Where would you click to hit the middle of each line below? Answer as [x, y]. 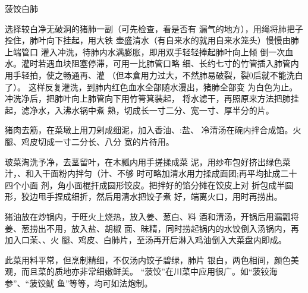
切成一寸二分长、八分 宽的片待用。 [106, 141]
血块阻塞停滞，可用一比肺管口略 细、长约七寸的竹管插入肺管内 [177, 63]
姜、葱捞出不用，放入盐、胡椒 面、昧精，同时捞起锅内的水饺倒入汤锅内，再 [152, 228]
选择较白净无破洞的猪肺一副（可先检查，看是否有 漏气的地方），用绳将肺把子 [154, 28]
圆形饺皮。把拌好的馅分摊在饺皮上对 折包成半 [196, 185]
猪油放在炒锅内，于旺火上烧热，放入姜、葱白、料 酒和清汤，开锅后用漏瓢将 [152, 216]
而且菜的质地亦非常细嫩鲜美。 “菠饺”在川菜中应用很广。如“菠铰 [145, 271]
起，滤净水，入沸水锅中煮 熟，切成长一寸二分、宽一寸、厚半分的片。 [139, 110]
